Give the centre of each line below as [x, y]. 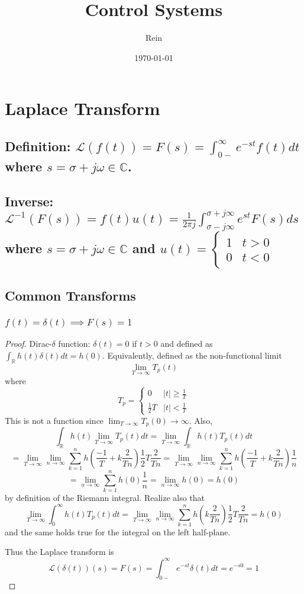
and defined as [187, 344]
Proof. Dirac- [28, 344]
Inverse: [29, 201]
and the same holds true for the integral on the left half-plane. [118, 531]
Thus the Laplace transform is [59, 552]
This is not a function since [54, 420]
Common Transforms [70, 295]
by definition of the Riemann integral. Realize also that [105, 498]
